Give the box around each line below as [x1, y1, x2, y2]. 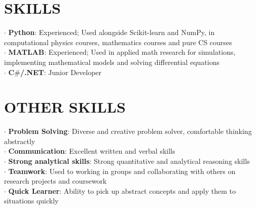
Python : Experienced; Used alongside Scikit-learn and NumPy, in [8, 27, 215, 38]
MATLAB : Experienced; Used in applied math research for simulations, [8, 47, 236, 57]
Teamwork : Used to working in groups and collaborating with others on [8, 165, 236, 176]
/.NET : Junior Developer [20, 66, 102, 77]
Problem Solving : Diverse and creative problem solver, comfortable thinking [8, 126, 252, 136]
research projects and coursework [4, 176, 107, 186]
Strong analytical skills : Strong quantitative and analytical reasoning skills [8, 156, 250, 166]
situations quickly [4, 195, 59, 206]
